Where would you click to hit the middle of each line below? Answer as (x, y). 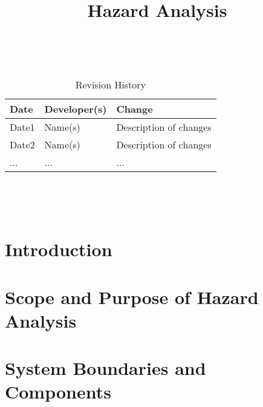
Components (58, 392)
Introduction (59, 249)
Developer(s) (76, 108)
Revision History (111, 84)
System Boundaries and (106, 368)
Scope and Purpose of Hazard (132, 296)
